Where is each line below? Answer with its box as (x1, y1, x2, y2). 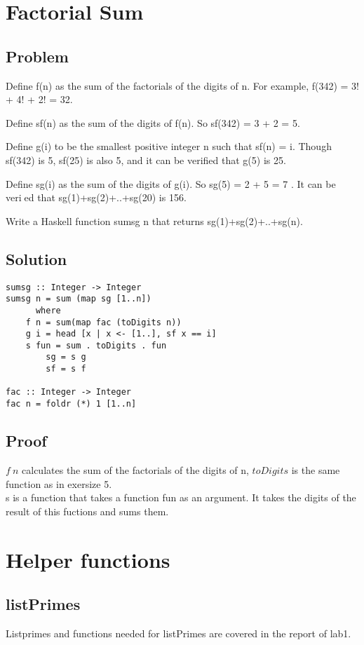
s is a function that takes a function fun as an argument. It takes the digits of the (6, 490, 356, 505)
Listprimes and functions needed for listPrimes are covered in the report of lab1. (6, 625, 351, 640)
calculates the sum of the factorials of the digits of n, (22, 462, 249, 477)
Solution (6, 247, 67, 269)
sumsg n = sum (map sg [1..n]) (6, 294, 151, 304)
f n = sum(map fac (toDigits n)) (25, 317, 182, 327)
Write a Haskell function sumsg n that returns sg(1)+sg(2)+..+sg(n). (6, 213, 303, 228)
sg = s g (46, 352, 86, 362)
